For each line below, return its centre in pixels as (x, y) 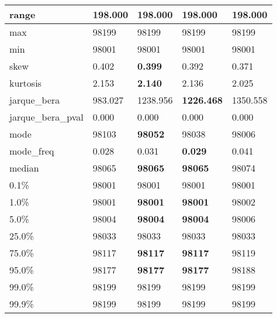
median (24, 168)
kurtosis (25, 83)
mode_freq (32, 151)
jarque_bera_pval (46, 117)
